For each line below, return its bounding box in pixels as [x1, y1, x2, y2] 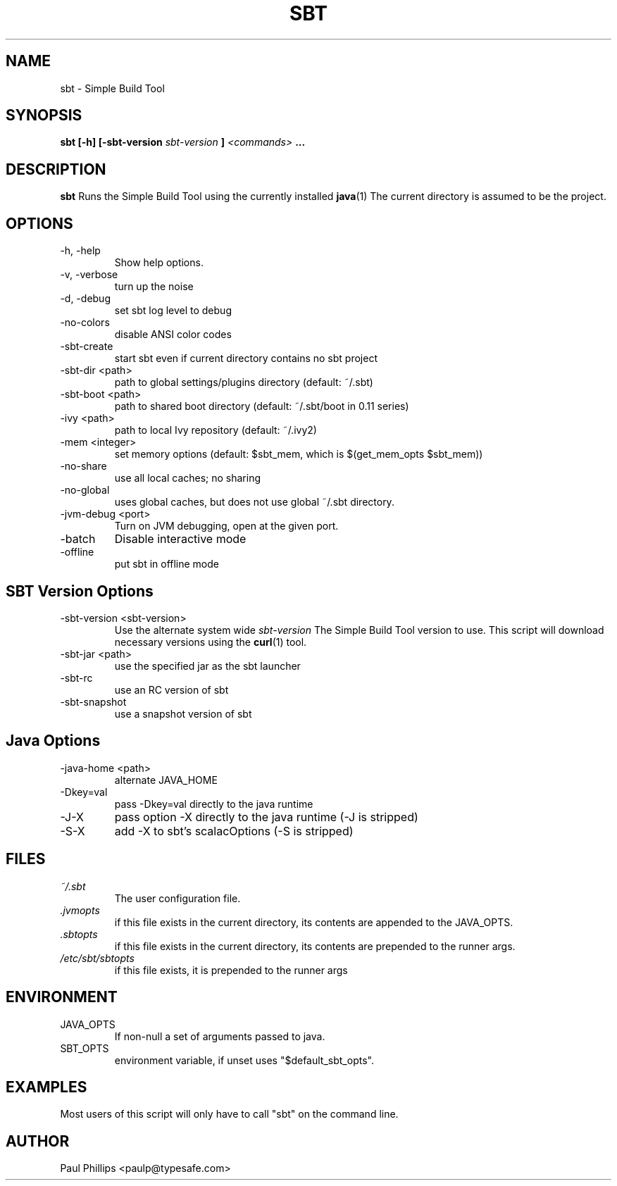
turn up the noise [114, 280, 194, 293]
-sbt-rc [60, 671, 93, 684]
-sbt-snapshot [60, 695, 127, 708]
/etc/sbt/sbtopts [60, 951, 135, 964]
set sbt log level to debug [114, 304, 232, 317]
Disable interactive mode [114, 532, 247, 547]
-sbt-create [60, 340, 113, 353]
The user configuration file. [114, 892, 241, 904]
